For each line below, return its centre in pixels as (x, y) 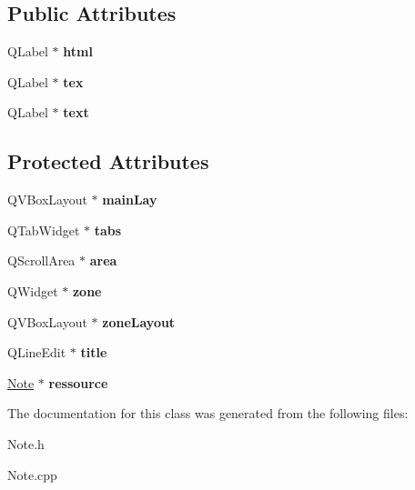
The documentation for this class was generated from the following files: (208, 413)
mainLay (130, 200)
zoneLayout (139, 321)
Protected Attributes (108, 161)
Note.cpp (32, 474)
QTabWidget (44, 230)
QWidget (33, 290)
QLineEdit (37, 352)
